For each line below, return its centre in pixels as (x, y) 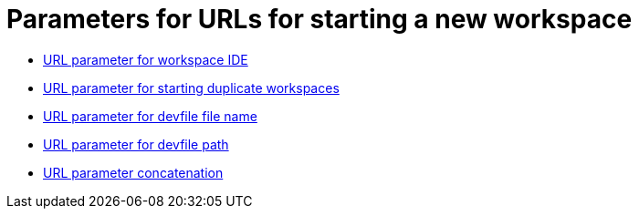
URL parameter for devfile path (136, 144)
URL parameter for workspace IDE (146, 59)
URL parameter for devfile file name (150, 116)
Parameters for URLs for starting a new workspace (319, 19)
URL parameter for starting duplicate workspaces (191, 87)
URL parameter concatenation (133, 172)
